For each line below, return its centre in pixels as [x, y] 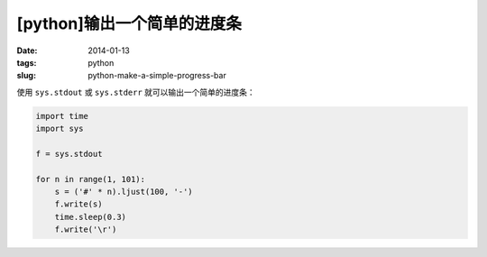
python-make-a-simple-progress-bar [157, 76]
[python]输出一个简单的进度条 [129, 23]
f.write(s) [78, 204]
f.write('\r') [86, 229]
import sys [60, 129]
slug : [26, 76]
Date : [27, 50]
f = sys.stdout [69, 154]
